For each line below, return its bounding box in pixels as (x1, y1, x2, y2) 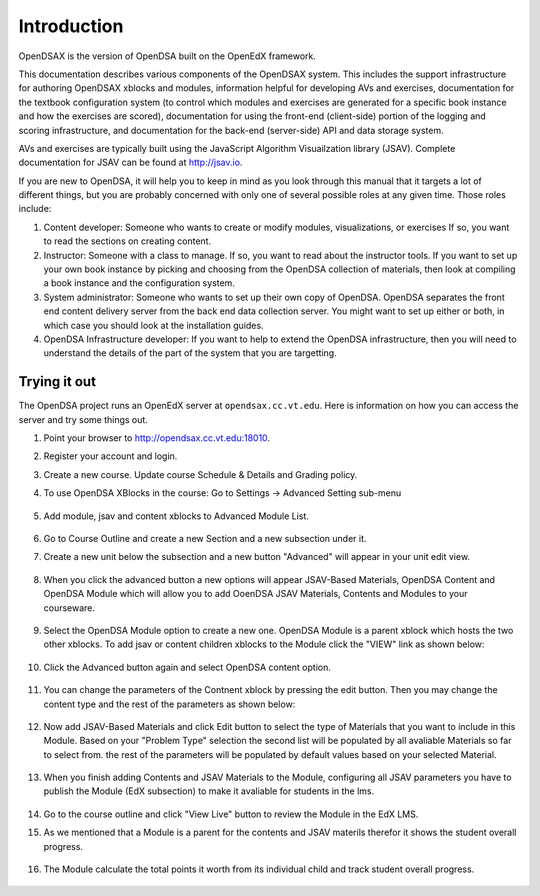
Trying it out (18, 373, 97, 390)
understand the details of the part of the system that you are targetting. (43, 347, 337, 359)
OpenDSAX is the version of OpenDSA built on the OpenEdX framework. (18, 50, 317, 62)
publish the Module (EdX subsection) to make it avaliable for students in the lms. (43, 785, 375, 797)
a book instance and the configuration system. (43, 277, 235, 289)
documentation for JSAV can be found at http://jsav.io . (18, 156, 243, 169)
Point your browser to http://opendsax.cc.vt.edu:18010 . (43, 432, 270, 444)
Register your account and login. (43, 450, 178, 462)
